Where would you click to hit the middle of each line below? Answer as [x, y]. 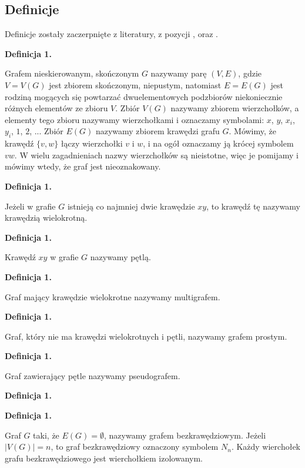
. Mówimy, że [253, 131]
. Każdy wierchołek [266, 447]
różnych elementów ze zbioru [56, 108]
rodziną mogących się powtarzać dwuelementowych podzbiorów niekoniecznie [144, 96]
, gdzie [250, 73]
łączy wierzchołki [92, 143]
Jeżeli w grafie [30, 206]
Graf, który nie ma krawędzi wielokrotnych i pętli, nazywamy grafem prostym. [146, 336]
